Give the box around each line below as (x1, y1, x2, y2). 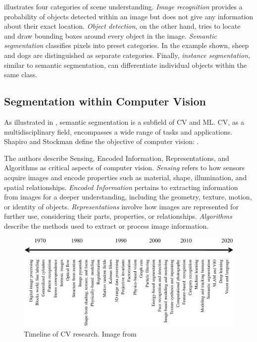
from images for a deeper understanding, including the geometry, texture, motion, (4, 192, 252, 202)
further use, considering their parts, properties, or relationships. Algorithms (4, 211, 232, 221)
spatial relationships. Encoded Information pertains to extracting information (4, 182, 238, 192)
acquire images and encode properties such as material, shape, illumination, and (4, 172, 247, 182)
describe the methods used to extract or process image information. (4, 220, 209, 231)
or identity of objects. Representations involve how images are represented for (4, 201, 239, 211)
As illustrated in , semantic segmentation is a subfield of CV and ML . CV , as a (4, 116, 244, 127)
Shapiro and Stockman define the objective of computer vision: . (4, 136, 199, 147)
